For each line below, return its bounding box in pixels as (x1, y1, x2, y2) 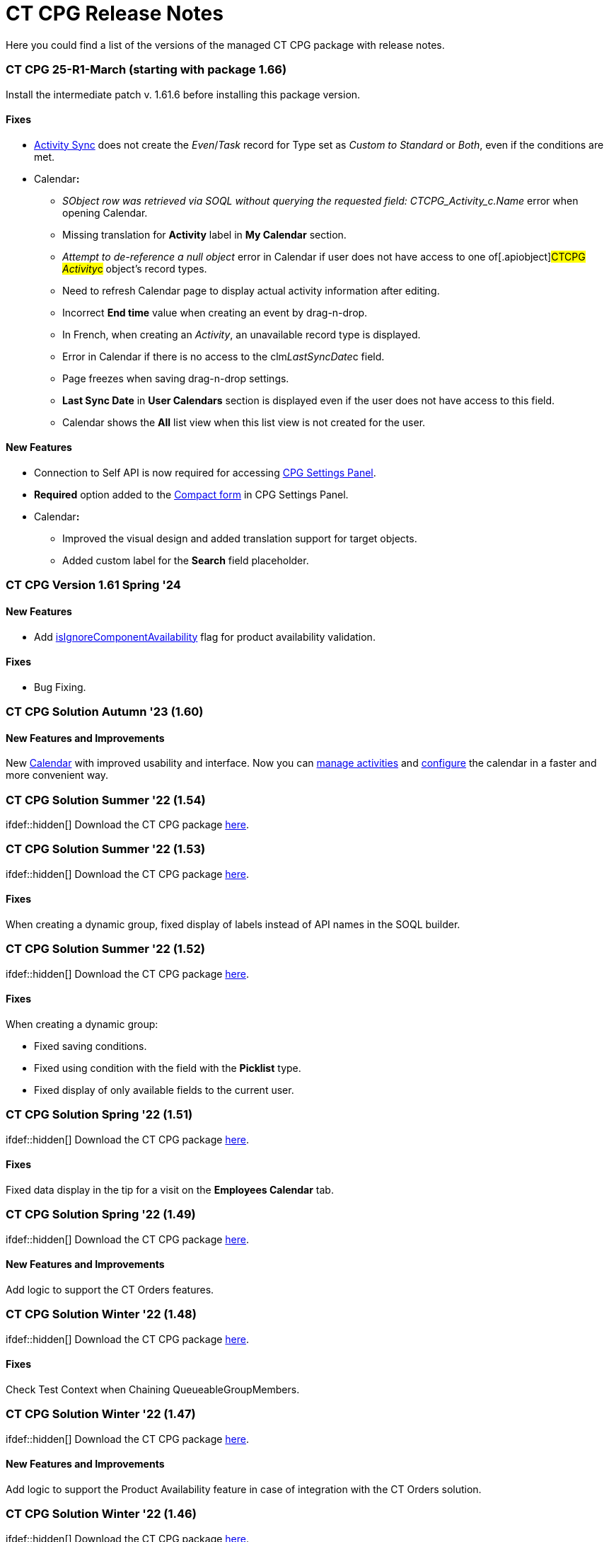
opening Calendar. (62, 206, 148, 219)
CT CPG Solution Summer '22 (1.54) (6, 792, 206, 807)
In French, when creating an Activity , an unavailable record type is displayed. (62, 328, 421, 341)
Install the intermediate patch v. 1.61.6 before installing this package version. (6, 88, 361, 101)
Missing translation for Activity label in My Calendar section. (62, 228, 347, 241)
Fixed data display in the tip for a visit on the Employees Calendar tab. (6, 1184, 334, 1196)
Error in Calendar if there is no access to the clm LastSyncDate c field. (62, 350, 385, 362)
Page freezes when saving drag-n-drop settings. (62, 372, 289, 384)
